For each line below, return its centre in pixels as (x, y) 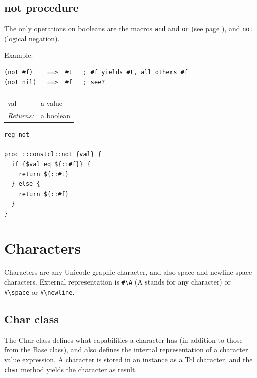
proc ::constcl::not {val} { (53, 155)
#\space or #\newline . (39, 291)
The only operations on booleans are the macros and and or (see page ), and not (129, 28)
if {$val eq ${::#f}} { (51, 164)
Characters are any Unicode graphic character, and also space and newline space (128, 272)
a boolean (56, 115)
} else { (26, 184)
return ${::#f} (44, 194)
